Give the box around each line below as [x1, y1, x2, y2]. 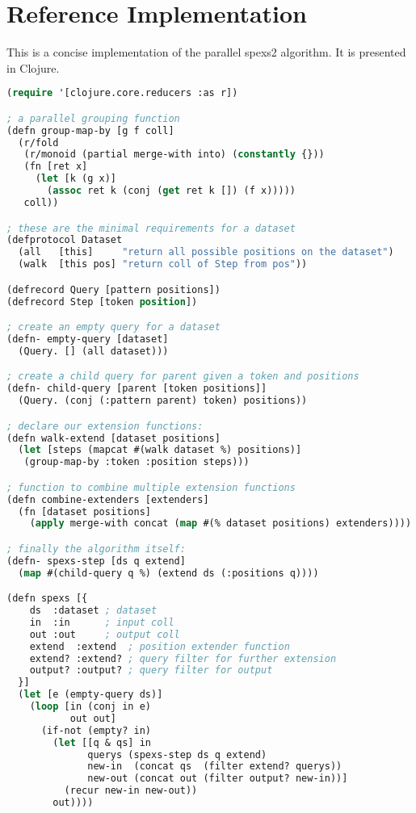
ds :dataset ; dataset [29, 605, 158, 617]
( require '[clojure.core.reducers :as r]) [6, 87, 238, 99]
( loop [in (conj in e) [29, 701, 151, 713]
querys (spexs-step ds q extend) [87, 748, 267, 761]
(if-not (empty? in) [40, 724, 151, 736]
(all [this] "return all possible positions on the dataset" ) [18, 246, 394, 258]
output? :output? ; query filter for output [29, 664, 273, 677]
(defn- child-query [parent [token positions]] [6, 383, 267, 395]
